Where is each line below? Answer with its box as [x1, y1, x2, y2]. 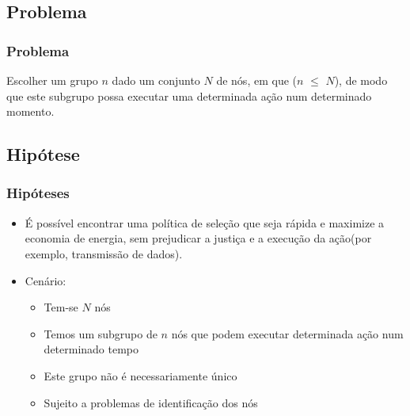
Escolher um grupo [6, 72, 98, 88]
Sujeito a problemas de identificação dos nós [44, 394, 258, 410]
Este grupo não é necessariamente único [44, 367, 237, 384]
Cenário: [25, 272, 66, 288]
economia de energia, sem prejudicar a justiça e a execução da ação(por [25, 230, 372, 246]
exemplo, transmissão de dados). [25, 245, 183, 261]
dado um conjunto [112, 72, 200, 88]
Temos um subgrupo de [44, 325, 158, 342]
